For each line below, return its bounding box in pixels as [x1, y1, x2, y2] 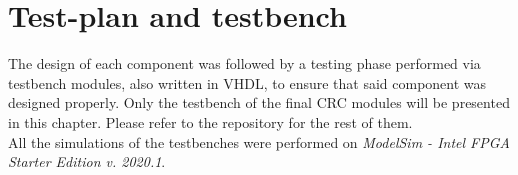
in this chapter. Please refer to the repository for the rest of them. [8, 111, 413, 132]
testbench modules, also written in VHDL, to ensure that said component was [8, 72, 487, 93]
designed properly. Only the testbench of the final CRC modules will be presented [8, 92, 510, 113]
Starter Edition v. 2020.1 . [8, 151, 166, 172]
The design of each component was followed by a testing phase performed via [8, 53, 481, 74]
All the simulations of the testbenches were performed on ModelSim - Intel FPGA [8, 131, 510, 152]
